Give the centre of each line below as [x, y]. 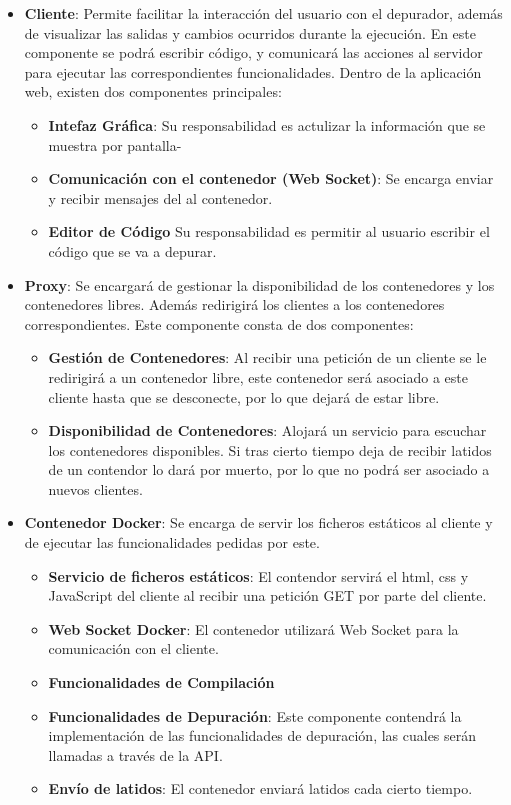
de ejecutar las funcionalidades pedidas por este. [172, 542]
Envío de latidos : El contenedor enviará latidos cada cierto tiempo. [260, 788]
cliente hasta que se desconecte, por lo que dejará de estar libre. [244, 396]
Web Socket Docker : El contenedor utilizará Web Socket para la [253, 628]
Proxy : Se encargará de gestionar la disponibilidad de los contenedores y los [259, 284]
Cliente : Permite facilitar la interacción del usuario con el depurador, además [263, 13]
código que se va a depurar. [132, 250]
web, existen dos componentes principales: [153, 91]
